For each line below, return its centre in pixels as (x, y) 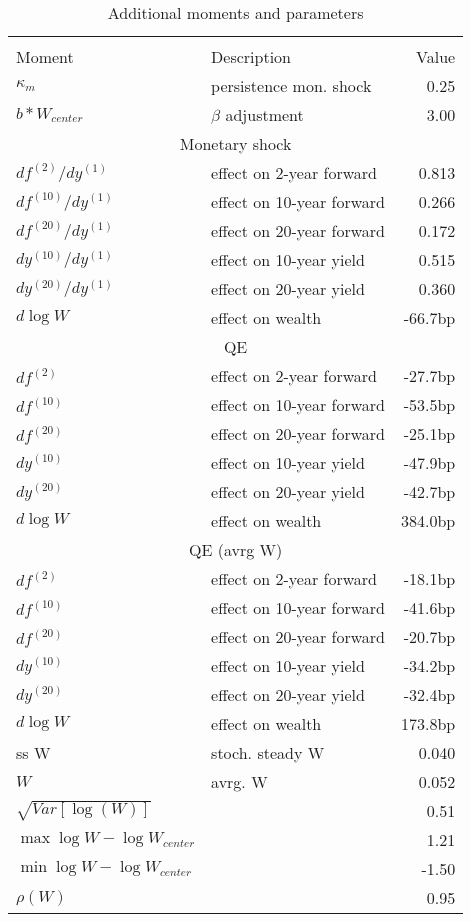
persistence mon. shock (291, 85)
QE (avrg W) (236, 549)
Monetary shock (235, 143)
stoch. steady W (268, 752)
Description (251, 56)
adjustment (264, 114)
